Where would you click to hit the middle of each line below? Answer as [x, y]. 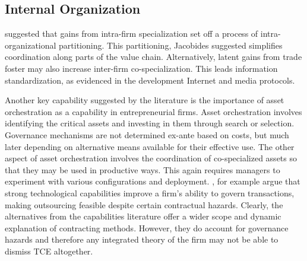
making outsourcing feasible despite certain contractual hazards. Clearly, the [144, 204]
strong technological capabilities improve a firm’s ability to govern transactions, [150, 192]
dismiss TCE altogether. [49, 251]
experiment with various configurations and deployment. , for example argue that [153, 181]
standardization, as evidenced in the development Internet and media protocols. [150, 80]
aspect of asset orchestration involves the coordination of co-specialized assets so [151, 158]
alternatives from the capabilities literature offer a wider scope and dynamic [143, 216]
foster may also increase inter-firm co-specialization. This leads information [141, 68]
